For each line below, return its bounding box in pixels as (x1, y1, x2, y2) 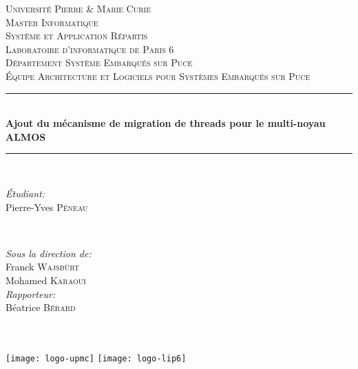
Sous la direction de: (6, 246, 92, 260)
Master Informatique (6, 14, 98, 29)
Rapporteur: (6, 286, 56, 301)
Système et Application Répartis (6, 28, 148, 43)
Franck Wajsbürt (6, 259, 80, 274)
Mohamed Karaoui (6, 272, 86, 287)
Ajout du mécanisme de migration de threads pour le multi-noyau (6, 116, 326, 130)
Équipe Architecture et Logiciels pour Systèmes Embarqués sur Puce (6, 68, 310, 83)
